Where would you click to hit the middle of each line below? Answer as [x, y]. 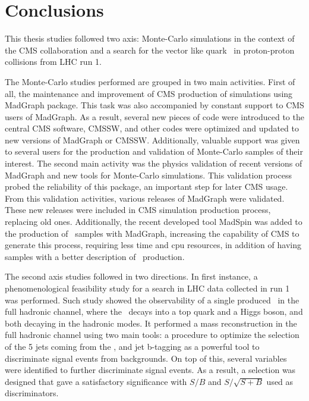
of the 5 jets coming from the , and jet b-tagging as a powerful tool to [132, 346]
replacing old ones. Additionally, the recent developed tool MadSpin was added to [154, 222]
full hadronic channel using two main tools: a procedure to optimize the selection [152, 335]
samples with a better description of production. [95, 256]
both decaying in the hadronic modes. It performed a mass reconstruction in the [151, 323]
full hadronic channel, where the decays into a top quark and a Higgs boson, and [154, 311]
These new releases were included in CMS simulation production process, [138, 210]
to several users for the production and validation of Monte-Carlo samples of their [154, 151]
